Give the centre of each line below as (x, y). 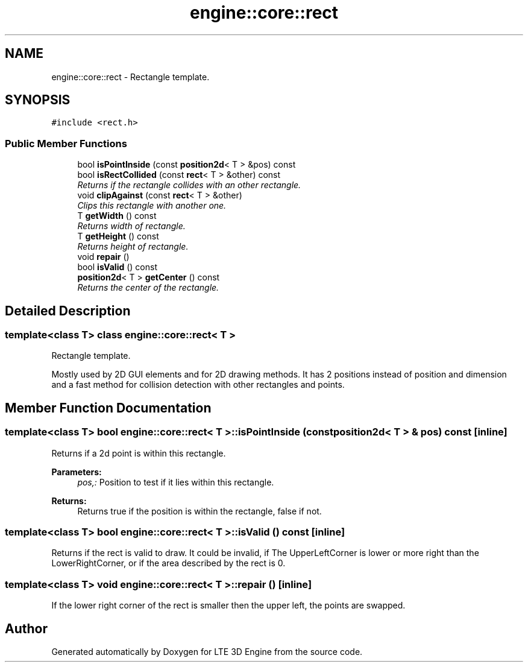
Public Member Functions (66, 143)
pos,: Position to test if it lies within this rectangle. (176, 482)
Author (26, 628)
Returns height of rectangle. (133, 247)
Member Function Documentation (108, 408)
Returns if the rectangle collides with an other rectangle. (189, 185)
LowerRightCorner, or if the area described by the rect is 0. (168, 563)
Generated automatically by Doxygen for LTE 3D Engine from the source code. (207, 651)
